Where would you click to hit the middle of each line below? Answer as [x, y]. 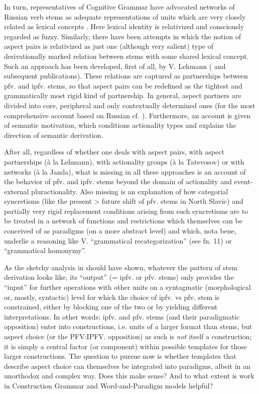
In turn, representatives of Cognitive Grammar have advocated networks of [119, 7]
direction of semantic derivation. [54, 135]
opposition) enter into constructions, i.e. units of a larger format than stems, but [128, 326]
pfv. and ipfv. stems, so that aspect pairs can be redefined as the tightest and [123, 85]
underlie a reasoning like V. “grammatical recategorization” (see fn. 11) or [118, 240]
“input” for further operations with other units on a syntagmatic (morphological [127, 287]
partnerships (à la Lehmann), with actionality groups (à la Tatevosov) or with [124, 161]
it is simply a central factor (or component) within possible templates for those [125, 346]
